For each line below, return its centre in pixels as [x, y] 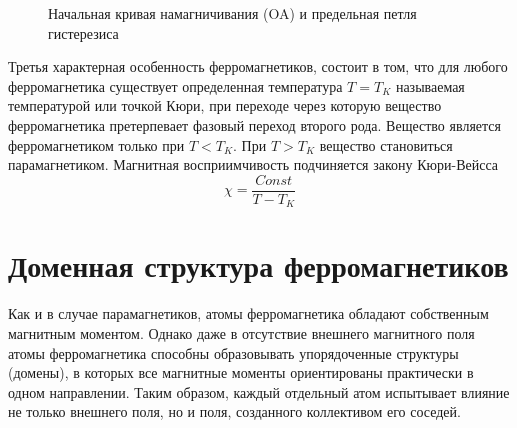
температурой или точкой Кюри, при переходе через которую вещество [225, 105]
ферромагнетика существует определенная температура [175, 85]
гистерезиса [83, 32]
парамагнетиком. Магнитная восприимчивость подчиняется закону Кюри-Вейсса [253, 164]
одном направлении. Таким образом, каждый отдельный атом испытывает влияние [259, 391]
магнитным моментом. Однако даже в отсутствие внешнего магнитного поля [241, 332]
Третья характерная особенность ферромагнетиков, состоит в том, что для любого [258, 66]
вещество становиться [386, 144]
